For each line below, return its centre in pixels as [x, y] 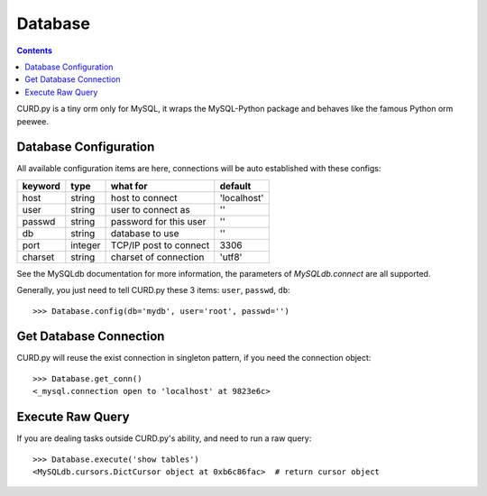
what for [129, 186]
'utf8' [231, 257]
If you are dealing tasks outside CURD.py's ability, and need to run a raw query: [164, 438]
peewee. [33, 121]
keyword [41, 186]
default [235, 186]
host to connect [144, 197]
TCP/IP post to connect [160, 245]
